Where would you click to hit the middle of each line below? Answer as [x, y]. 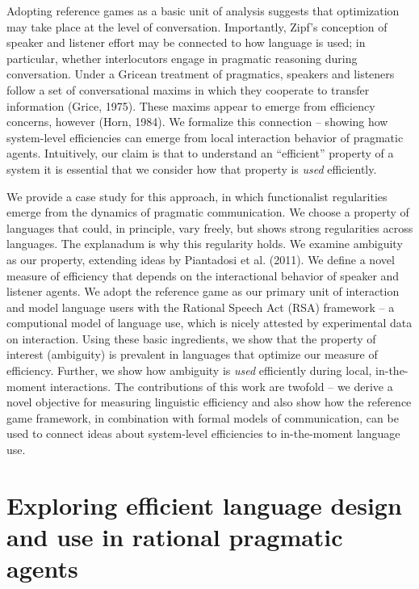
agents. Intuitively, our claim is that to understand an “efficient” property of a [200, 153]
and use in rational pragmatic [175, 536]
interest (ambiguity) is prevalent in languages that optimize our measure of [192, 354]
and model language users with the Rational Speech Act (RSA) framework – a [201, 307]
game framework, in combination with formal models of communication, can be [203, 417]
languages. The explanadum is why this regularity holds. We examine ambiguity [205, 244]
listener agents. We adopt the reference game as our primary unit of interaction [203, 291]
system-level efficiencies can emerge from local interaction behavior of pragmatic [205, 137]
